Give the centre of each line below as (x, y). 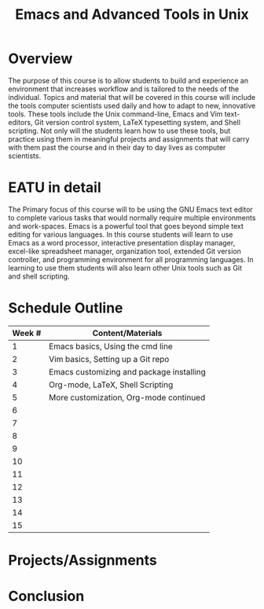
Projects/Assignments (82, 560)
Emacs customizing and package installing (127, 371)
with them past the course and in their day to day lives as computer (117, 147)
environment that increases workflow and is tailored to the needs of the (124, 89)
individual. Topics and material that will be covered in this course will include (132, 97)
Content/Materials (127, 333)
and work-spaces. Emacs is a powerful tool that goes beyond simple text (126, 226)
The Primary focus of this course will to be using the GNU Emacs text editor (130, 209)
